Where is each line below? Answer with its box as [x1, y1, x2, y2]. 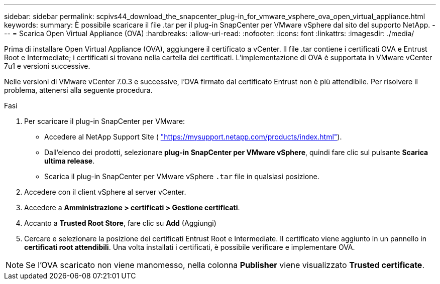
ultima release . [44, 157, 95, 165]
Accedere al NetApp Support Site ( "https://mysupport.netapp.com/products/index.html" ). [44, 132, 342, 141]
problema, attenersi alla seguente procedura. [4, 86, 153, 94]
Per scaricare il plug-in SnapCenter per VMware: [24, 117, 185, 125]
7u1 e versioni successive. [4, 62, 90, 70]
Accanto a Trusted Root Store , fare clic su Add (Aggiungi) [24, 219, 216, 227]
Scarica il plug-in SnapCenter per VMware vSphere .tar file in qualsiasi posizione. [44, 172, 319, 181]
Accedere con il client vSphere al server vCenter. [24, 188, 186, 196]
